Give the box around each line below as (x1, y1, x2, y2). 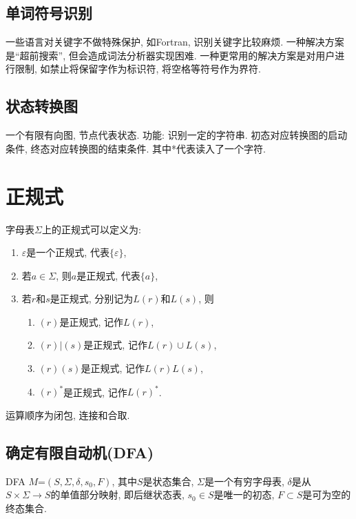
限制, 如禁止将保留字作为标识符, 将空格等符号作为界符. (14, 61, 261, 76)
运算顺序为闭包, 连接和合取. (6, 407, 130, 422)
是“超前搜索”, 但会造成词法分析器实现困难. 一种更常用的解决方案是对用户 (6, 48, 335, 62)
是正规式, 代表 (76, 268, 140, 282)
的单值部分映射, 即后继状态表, (50, 487, 185, 502)
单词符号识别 (6, 2, 92, 23)
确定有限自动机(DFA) (6, 441, 154, 462)
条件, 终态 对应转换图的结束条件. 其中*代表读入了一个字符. (6, 141, 266, 155)
